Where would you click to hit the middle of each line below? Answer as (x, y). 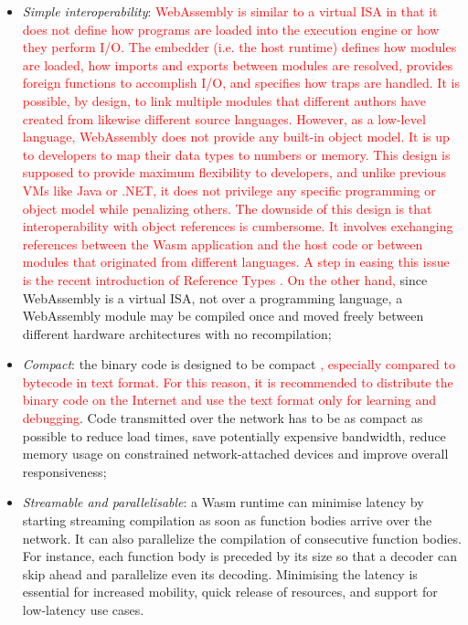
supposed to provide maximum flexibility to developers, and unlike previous (234, 172)
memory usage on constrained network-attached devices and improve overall (235, 454)
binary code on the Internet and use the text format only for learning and (229, 400)
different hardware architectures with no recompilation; (177, 333)
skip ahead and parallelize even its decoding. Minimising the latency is (220, 573)
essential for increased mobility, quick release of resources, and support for (230, 592)
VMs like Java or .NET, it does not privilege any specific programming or (229, 190)
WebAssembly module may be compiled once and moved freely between (223, 316)
